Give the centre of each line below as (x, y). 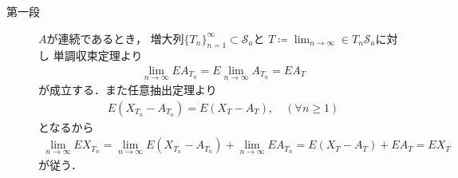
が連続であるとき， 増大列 (115, 38)
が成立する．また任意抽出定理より (128, 90)
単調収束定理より (98, 55)
